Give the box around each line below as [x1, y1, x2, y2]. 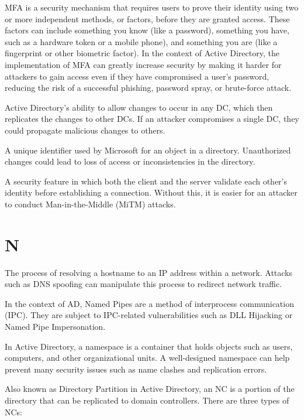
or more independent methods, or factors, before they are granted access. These [5, 12, 290, 25]
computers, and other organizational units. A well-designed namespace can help [5, 351, 290, 364]
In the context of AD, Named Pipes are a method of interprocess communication [5, 297, 294, 309]
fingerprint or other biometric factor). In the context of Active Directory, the [5, 47, 279, 59]
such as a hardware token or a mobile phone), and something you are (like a [5, 35, 278, 47]
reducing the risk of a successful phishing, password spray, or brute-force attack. [5, 81, 292, 94]
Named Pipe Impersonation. [5, 320, 106, 332]
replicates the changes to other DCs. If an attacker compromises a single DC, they [5, 112, 299, 125]
